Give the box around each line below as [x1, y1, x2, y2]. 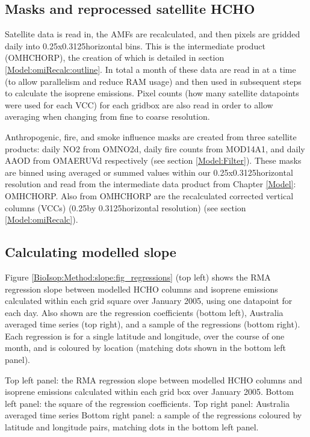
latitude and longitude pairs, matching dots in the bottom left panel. [5, 421, 259, 433]
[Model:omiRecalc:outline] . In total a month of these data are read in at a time [5, 63, 296, 75]
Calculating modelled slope [5, 243, 176, 261]
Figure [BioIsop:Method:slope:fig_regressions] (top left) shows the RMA [5, 270, 271, 283]
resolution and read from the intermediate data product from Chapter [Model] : [5, 178, 296, 190]
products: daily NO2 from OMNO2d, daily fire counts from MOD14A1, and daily [5, 142, 305, 155]
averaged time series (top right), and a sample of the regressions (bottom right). [5, 318, 300, 330]
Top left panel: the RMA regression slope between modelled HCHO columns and [5, 373, 303, 386]
